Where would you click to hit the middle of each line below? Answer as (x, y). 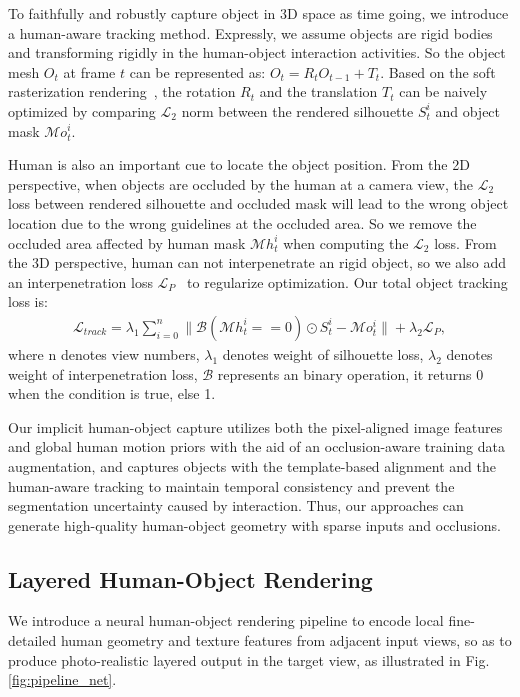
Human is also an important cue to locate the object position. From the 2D (239, 164)
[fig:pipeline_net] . (62, 679)
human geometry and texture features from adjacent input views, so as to (286, 640)
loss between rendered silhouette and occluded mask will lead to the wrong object (258, 203)
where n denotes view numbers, (104, 353)
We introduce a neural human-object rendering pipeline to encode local (226, 620)
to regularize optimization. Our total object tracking (347, 281)
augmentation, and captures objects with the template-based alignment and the (252, 465)
